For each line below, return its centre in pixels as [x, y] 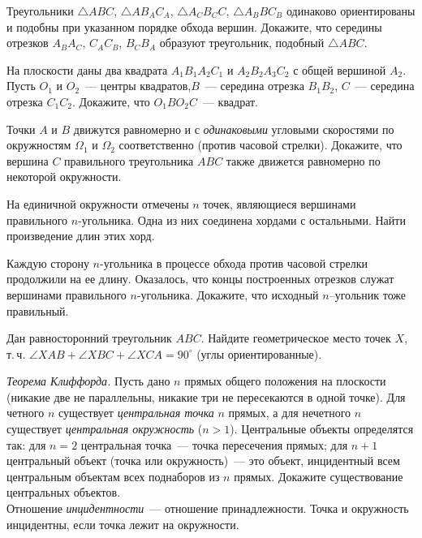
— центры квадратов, [138, 86]
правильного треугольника [129, 160]
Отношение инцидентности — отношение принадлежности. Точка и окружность [208, 508]
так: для [26, 444]
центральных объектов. [64, 492]
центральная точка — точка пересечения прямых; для [214, 444]
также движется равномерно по [303, 160]
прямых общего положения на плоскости [285, 381]
